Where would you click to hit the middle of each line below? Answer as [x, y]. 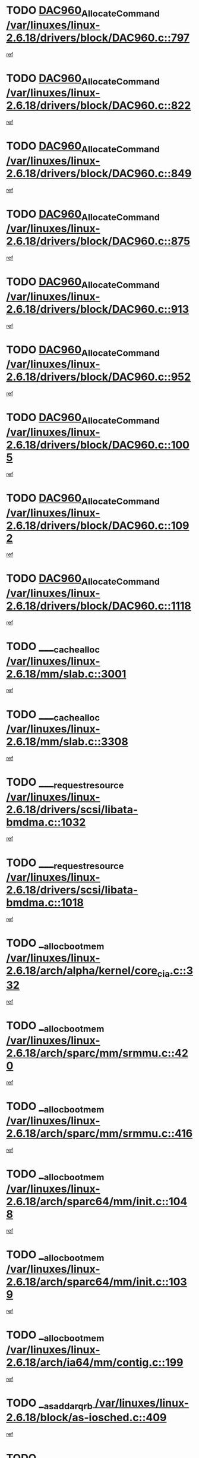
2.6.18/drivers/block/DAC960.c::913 [97, 309]
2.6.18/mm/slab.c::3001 [66, 674]
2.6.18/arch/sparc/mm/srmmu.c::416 [99, 1134]
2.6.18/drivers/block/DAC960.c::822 [99, 106]
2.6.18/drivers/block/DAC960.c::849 [99, 173]
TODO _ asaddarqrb [50, 1404]
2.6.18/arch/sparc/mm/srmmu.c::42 [97, 1053]
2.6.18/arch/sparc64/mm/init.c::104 [97, 1201]
